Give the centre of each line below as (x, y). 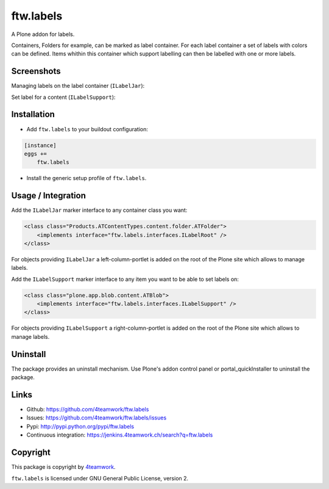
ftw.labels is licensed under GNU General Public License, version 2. (100, 478)
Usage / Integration (49, 196)
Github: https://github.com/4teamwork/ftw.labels (88, 410)
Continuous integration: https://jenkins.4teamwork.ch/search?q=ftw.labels (120, 435)
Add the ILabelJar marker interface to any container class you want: (99, 210)
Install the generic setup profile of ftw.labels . (87, 178)
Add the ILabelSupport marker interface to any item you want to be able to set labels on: (125, 279)
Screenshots (36, 71)
